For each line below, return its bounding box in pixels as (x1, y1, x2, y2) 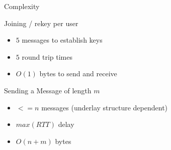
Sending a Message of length (4, 85, 92, 95)
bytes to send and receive (39, 68, 117, 79)
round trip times (22, 51, 72, 62)
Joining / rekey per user (4, 18, 78, 28)
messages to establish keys (22, 35, 103, 45)
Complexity (4, 1, 40, 11)
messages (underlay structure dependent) (41, 102, 168, 112)
